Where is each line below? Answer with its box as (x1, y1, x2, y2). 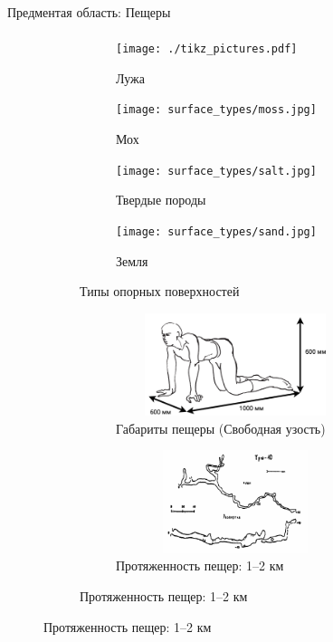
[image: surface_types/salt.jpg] (116, 164, 317, 177)
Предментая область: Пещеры (7, 3, 171, 21)
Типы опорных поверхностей (80, 282, 240, 301)
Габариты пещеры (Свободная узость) (116, 418, 326, 437)
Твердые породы (116, 190, 206, 209)
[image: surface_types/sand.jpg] (116, 225, 317, 238)
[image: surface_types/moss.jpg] (116, 103, 317, 117)
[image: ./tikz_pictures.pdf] (116, 43, 298, 56)
